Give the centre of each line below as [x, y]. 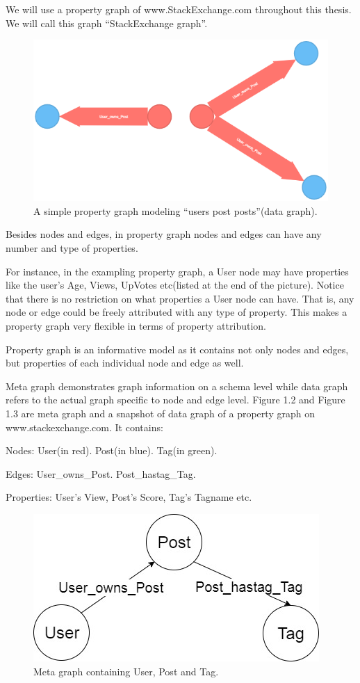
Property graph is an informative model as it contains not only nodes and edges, [177, 349]
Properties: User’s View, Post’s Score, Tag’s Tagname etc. [129, 497]
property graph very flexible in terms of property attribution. [136, 326]
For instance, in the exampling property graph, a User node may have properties [177, 271]
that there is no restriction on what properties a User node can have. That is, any [180, 298]
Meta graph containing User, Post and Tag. [126, 671]
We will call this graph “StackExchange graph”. [107, 23]
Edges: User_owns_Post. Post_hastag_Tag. [101, 473]
